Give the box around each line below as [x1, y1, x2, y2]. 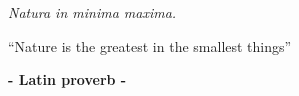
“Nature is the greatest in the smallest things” [8, 35, 292, 56]
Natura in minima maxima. [8, 2, 177, 22]
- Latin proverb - [8, 69, 127, 90]
